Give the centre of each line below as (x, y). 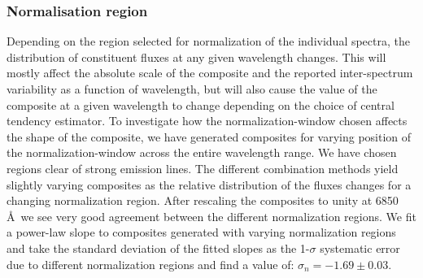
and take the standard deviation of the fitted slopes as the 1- (158, 248)
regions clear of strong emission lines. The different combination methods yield (203, 168)
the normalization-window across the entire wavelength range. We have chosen (202, 152)
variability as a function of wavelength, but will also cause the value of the (192, 89)
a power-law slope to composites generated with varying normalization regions (201, 232)
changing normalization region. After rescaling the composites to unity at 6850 (203, 200)
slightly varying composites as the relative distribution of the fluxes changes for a (209, 184)
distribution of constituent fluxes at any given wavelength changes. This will (196, 56)
